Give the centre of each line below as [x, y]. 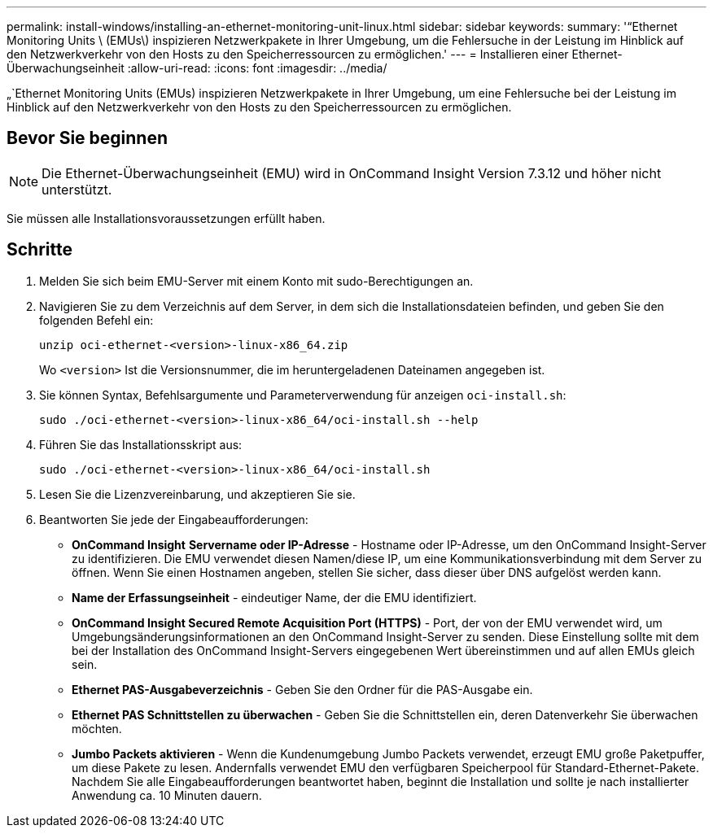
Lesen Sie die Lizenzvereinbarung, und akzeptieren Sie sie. [197, 494]
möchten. [97, 728]
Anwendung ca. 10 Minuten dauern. [167, 795]
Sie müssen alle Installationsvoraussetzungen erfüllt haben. [166, 218]
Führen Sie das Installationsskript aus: [141, 444]
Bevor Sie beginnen [87, 138]
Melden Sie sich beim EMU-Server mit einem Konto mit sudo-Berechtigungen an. [256, 281]
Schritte [39, 250]
